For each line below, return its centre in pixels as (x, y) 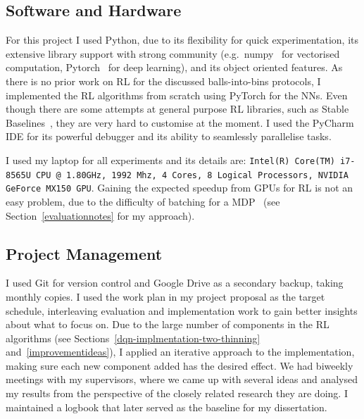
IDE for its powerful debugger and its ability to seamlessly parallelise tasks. (169, 136)
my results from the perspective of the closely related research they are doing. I (177, 393)
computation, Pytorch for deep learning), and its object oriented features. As (174, 67)
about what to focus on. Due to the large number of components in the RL (168, 324)
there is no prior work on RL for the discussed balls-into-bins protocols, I (163, 81)
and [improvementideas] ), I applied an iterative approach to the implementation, (180, 352)
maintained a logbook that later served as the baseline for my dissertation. (167, 407)
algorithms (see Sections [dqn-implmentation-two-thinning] (133, 338)
